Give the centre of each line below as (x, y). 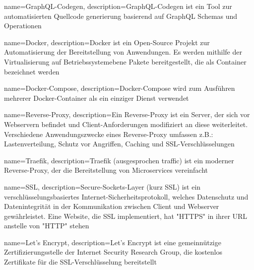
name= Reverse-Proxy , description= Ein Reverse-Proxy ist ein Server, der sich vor (127, 114)
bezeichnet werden (32, 71)
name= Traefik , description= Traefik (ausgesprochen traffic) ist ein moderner (119, 160)
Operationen (23, 26)
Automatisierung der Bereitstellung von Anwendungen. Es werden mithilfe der (123, 52)
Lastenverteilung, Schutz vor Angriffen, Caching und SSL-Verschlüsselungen (119, 144)
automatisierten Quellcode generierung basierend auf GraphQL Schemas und (121, 16)
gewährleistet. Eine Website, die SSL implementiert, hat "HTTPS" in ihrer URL (126, 216)
